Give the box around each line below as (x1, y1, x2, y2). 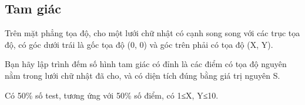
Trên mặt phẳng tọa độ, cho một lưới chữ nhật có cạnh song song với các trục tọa (5, 27, 300, 39)
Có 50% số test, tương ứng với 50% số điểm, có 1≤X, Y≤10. (5, 89, 219, 101)
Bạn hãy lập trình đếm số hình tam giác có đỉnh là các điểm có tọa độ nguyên (5, 58, 287, 70)
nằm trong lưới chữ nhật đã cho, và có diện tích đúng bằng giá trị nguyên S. (5, 69, 280, 81)
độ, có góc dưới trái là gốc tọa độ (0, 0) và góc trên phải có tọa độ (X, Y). (5, 38, 273, 50)
